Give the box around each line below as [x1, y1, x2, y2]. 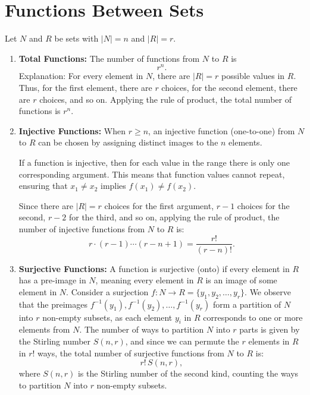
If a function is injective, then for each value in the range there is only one [18, 156, 290, 168]
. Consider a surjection [66, 285, 149, 298]
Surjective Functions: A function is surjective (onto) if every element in [18, 262, 290, 274]
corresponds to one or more [203, 311, 303, 323]
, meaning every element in [95, 274, 194, 286]
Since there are [18, 199, 73, 211]
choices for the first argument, [104, 199, 214, 211]
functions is [18, 105, 61, 117]
